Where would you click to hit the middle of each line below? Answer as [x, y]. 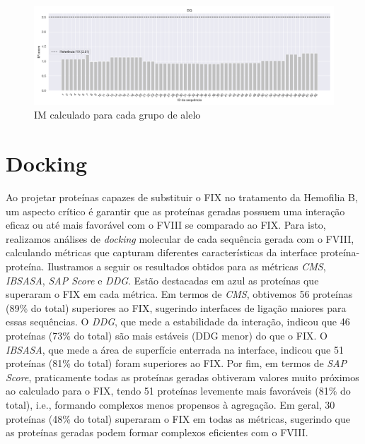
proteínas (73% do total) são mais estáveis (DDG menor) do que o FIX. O [167, 336]
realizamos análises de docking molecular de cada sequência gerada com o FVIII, [180, 238]
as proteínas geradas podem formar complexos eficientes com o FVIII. [157, 432]
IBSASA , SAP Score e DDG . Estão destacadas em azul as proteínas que [162, 280]
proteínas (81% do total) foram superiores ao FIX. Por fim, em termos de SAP [176, 363]
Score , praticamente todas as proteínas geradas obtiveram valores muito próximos [182, 377]
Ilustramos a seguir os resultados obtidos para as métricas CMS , [187, 266]
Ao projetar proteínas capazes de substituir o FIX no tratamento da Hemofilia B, [182, 197]
